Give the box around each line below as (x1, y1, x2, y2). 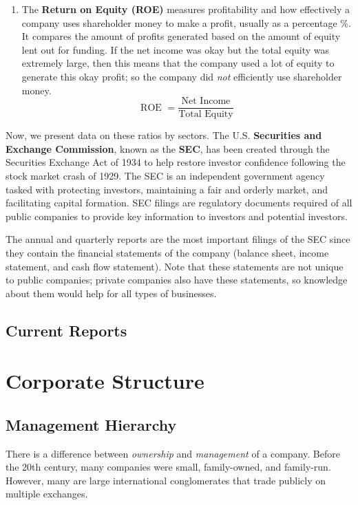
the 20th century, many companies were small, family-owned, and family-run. (6, 460, 331, 474)
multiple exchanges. (6, 486, 88, 501)
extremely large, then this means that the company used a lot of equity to (21, 56, 335, 70)
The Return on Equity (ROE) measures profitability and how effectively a (21, 2, 350, 16)
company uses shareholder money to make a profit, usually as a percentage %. (21, 15, 351, 30)
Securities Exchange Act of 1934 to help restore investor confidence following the (6, 155, 346, 169)
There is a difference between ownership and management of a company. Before (6, 446, 340, 460)
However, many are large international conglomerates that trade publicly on (6, 473, 326, 487)
